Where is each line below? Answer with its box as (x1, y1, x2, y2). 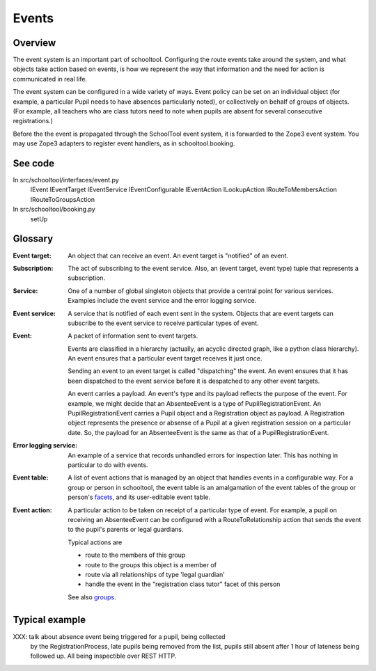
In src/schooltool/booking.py (13, 205, 95, 214)
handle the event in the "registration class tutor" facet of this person (85, 580, 281, 588)
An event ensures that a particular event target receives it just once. (68, 354, 263, 363)
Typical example (13, 614, 86, 626)
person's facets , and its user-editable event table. (68, 493, 210, 501)
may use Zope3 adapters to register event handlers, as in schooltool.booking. (13, 139, 235, 148)
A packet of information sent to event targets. (68, 331, 198, 340)
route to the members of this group (85, 551, 186, 560)
